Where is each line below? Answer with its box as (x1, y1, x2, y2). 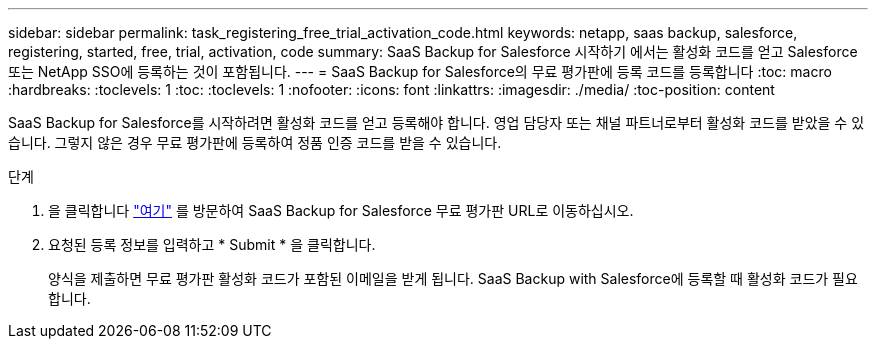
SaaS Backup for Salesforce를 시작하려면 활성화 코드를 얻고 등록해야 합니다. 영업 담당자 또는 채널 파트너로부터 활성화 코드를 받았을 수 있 (8, 114, 865, 131)
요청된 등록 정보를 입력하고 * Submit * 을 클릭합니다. (48, 236, 376, 253)
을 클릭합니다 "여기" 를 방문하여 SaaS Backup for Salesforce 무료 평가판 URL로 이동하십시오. (48, 202, 634, 219)
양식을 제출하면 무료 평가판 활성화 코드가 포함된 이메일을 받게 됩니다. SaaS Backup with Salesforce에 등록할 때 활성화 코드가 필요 (48, 270, 858, 287)
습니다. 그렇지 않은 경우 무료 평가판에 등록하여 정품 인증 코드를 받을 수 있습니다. (8, 134, 502, 151)
